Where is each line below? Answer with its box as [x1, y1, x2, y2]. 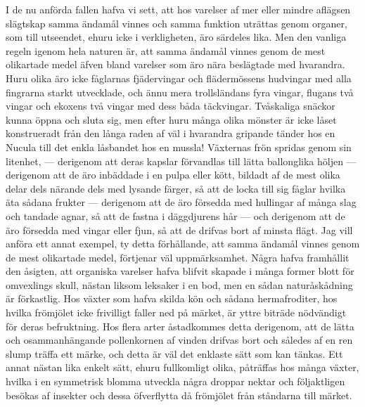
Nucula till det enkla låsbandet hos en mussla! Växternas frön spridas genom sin [6, 139, 352, 154]
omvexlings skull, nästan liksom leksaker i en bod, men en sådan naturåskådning [6, 277, 353, 292]
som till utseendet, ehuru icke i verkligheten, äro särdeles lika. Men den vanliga [6, 30, 347, 44]
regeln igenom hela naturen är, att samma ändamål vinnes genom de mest [6, 43, 326, 58]
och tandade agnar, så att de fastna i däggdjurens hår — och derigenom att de [6, 208, 345, 223]
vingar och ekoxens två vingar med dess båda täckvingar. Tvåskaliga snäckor [6, 98, 335, 113]
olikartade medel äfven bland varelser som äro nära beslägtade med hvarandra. [6, 57, 345, 72]
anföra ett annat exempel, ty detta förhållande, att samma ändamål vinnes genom [6, 236, 360, 251]
